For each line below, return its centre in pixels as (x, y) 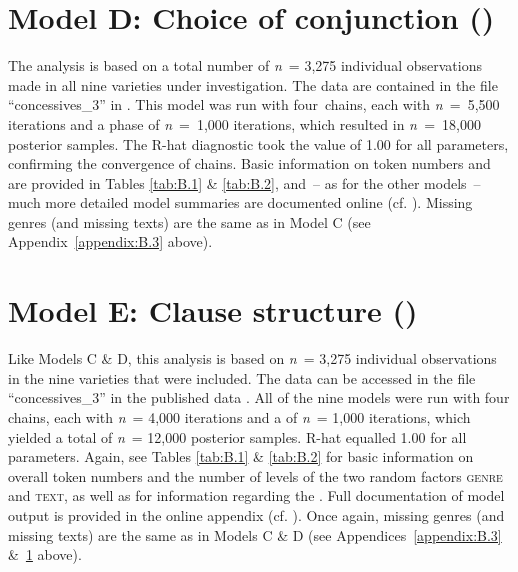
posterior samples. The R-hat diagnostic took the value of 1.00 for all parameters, (258, 143)
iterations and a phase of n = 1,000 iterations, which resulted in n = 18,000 (244, 123)
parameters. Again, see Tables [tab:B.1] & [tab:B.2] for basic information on (241, 456)
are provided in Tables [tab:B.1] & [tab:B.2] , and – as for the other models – (244, 182)
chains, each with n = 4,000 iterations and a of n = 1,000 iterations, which (239, 416)
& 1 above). (45, 554)
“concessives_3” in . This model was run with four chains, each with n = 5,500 (254, 104)
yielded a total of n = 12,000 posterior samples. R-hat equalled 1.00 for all (237, 436)
